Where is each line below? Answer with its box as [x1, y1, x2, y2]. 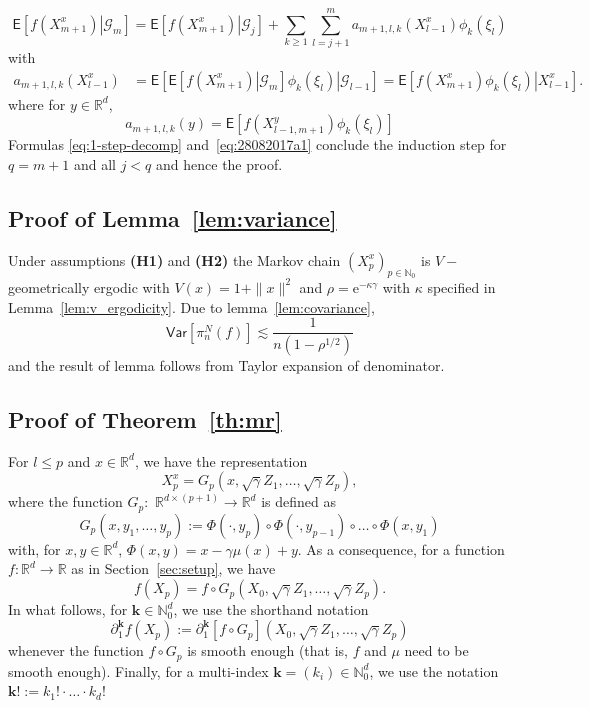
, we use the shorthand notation [173, 599, 369, 620]
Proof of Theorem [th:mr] [8, 404, 282, 435]
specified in [427, 276, 496, 297]
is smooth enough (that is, [187, 640, 348, 661]
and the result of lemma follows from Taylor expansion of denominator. [8, 355, 445, 376]
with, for [8, 538, 61, 559]
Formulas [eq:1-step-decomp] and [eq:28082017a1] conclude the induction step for [8, 134, 507, 155]
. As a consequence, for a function [297, 538, 505, 559]
